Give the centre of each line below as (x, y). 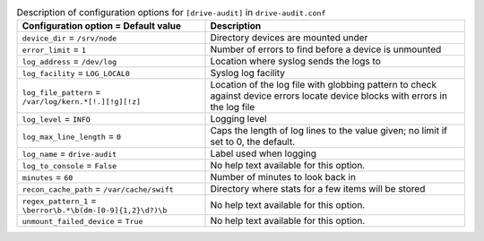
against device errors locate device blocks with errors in (329, 96)
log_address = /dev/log (69, 61)
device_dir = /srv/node (69, 38)
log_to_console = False (69, 166)
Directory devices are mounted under (289, 38)
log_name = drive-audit (69, 154)
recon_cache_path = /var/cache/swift (98, 189)
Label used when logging (264, 154)
